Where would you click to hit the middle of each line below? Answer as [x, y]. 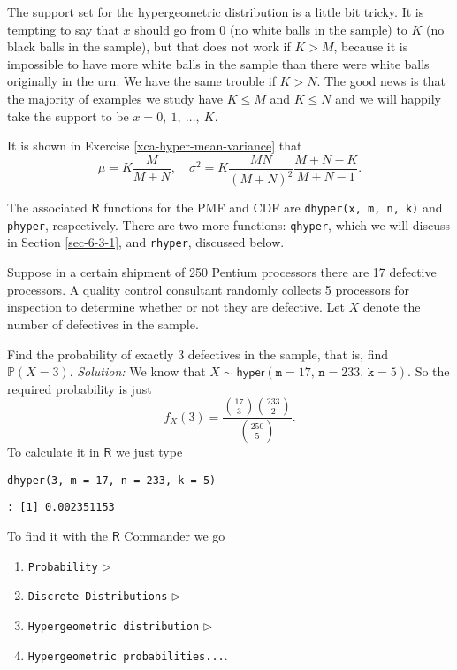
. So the [429, 371]
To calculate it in [53, 452]
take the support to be [68, 116]
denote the [392, 307]
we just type [149, 452]
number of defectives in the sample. [103, 323]
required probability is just [80, 388]
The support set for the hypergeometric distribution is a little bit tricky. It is [216, 12]
